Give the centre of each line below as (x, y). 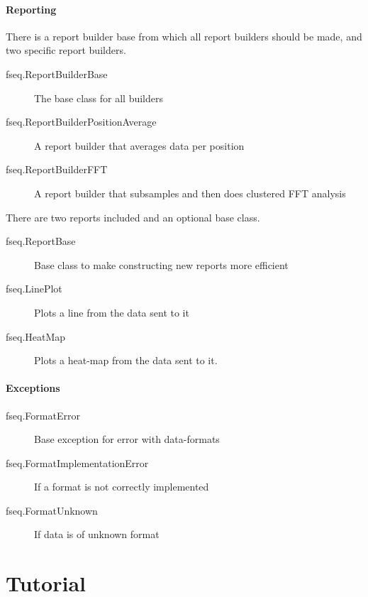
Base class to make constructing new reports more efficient (161, 264)
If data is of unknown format (97, 534)
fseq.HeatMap (36, 336)
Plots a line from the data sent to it (112, 312)
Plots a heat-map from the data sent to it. (126, 360)
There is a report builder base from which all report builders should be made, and (184, 36)
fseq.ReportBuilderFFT (57, 169)
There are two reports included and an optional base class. (133, 217)
